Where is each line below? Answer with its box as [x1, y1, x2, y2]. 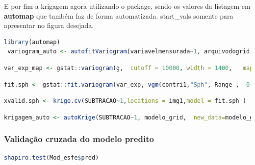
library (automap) [4, 38, 60, 46]
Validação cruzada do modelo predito [4, 133, 154, 145]
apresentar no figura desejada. [4, 20, 94, 30]
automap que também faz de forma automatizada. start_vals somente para [4, 10, 233, 21]
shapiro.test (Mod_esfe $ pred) [4, 154, 99, 161]
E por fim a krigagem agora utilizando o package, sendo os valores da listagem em [4, 1, 251, 11]
